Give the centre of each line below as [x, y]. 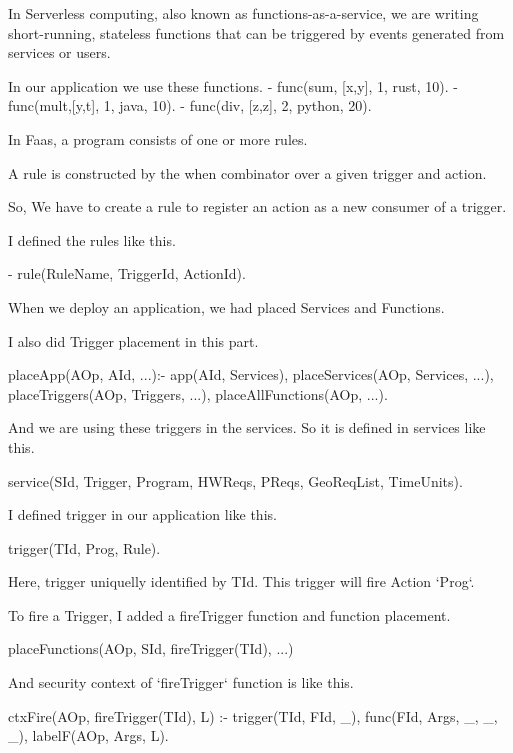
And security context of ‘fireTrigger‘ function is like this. [181, 682]
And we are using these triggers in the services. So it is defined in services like [247, 427]
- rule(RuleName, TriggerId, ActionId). [127, 273]
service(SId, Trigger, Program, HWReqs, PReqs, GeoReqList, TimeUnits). [235, 480]
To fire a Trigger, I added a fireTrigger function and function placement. [229, 614]
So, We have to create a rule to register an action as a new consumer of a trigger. [257, 206]
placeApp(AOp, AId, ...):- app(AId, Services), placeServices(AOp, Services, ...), [251, 374]
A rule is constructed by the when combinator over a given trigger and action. [247, 172]
